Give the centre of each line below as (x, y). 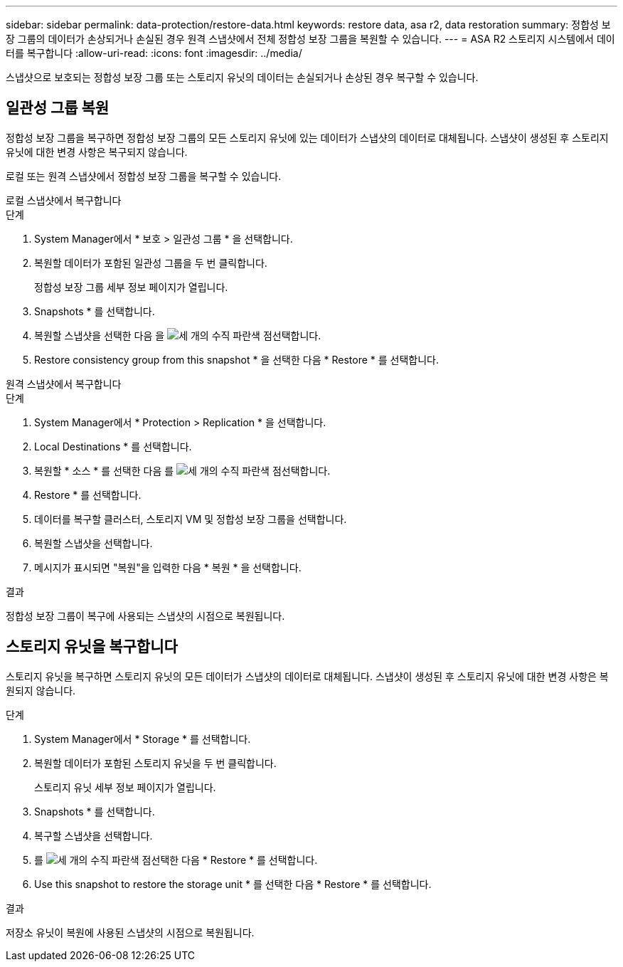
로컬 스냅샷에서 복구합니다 (64, 200)
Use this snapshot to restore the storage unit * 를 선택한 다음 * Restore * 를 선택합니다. (233, 884)
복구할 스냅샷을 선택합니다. (94, 835)
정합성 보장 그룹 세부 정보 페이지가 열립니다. (131, 287)
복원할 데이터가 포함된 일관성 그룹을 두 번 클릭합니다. (151, 263)
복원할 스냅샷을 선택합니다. (94, 543)
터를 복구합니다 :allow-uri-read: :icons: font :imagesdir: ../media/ (154, 53)
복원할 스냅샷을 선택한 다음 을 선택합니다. (178, 335)
